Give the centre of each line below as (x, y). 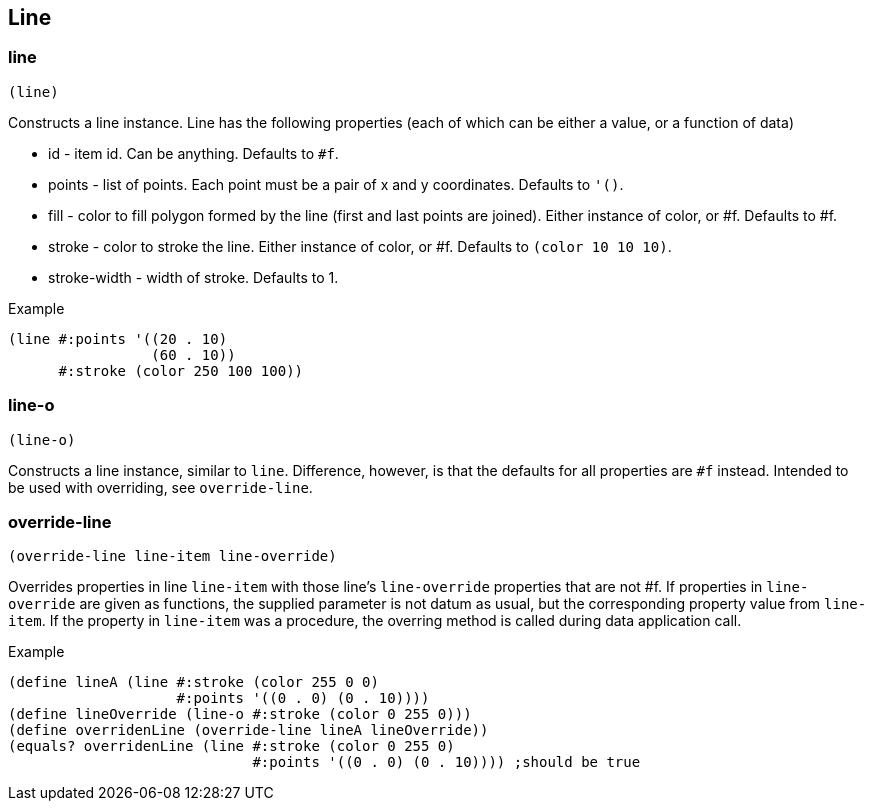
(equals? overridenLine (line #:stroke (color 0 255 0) (231, 746)
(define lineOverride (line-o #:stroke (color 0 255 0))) (240, 714)
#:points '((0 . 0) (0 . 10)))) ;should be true (446, 762)
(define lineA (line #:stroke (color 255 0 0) (193, 682)
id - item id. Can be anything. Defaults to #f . (193, 153)
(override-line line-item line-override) (172, 556)
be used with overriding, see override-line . (160, 487)
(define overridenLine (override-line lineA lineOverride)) (248, 730)
